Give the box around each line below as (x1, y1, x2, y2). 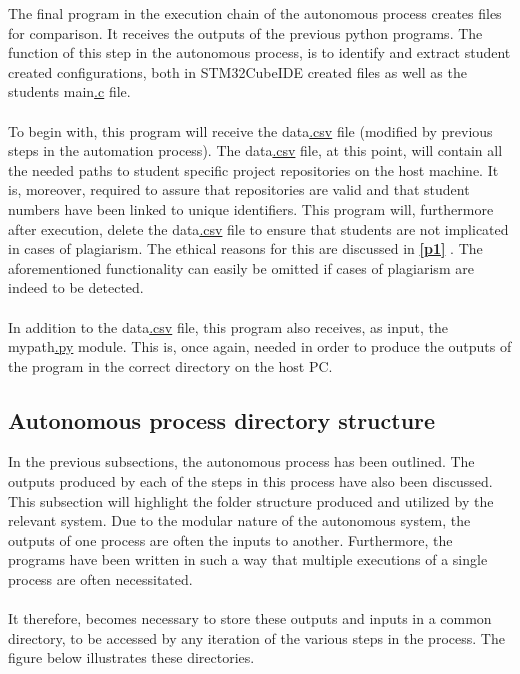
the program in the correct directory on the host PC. (8, 355, 333, 376)
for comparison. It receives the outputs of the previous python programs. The (8, 22, 483, 43)
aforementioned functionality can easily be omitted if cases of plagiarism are (8, 257, 474, 278)
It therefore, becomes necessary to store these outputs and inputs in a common (8, 608, 492, 629)
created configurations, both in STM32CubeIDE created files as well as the (8, 61, 467, 82)
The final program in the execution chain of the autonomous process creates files (8, 3, 502, 23)
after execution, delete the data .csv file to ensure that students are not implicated (8, 218, 509, 239)
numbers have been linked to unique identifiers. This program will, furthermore (8, 198, 494, 219)
